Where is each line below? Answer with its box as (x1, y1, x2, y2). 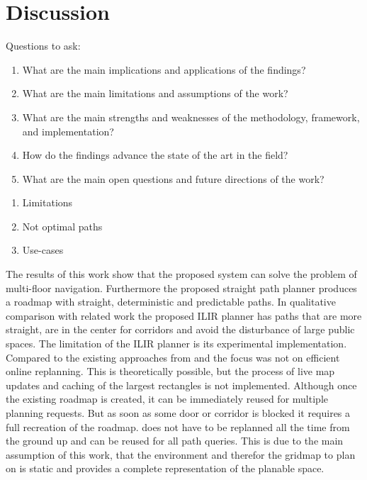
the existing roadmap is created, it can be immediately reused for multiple (6, 391, 328, 406)
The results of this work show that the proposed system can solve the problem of (6, 267, 357, 281)
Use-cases (22, 242, 64, 257)
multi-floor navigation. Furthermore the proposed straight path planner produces (6, 280, 357, 295)
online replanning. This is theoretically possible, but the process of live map (6, 364, 335, 379)
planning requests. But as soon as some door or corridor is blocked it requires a (6, 406, 351, 420)
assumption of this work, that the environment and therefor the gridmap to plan (6, 447, 356, 462)
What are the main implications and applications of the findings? (22, 62, 306, 77)
